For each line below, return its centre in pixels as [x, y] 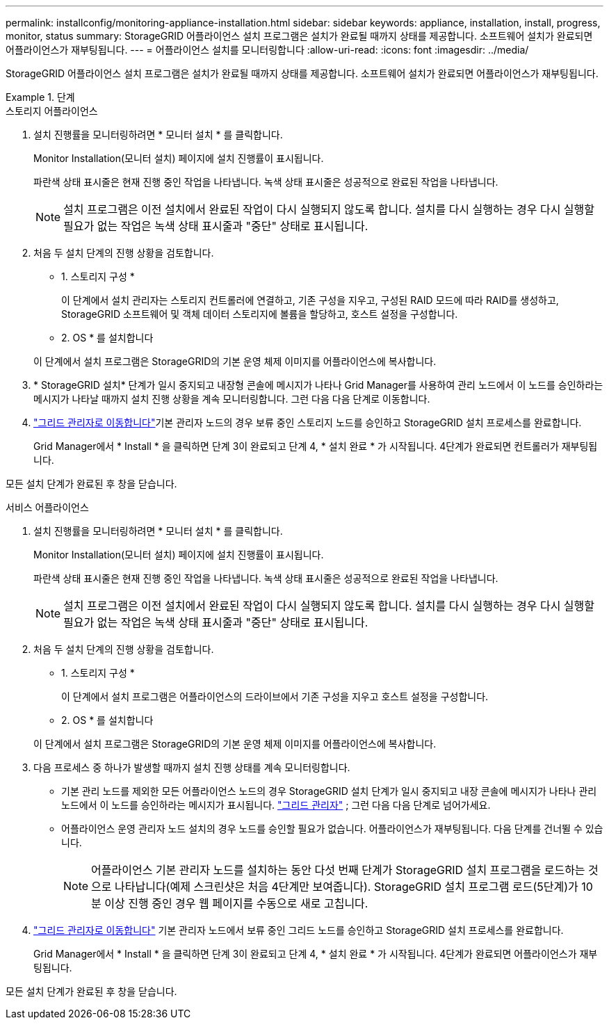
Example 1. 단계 [40, 97]
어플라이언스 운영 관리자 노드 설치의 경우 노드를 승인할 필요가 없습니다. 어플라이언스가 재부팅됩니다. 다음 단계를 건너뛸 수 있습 [332, 829]
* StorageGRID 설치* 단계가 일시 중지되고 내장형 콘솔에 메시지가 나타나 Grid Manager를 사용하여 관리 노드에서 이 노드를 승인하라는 [318, 385]
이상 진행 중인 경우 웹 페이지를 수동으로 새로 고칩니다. [236, 903]
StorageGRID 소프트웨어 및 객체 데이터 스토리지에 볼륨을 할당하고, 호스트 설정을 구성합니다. [260, 314]
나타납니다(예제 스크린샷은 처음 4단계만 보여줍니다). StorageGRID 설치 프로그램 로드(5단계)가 [347, 887]
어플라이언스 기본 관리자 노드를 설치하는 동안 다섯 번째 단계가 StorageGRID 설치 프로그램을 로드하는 [338, 870]
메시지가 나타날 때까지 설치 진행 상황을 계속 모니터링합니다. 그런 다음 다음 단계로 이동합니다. [232, 399]
